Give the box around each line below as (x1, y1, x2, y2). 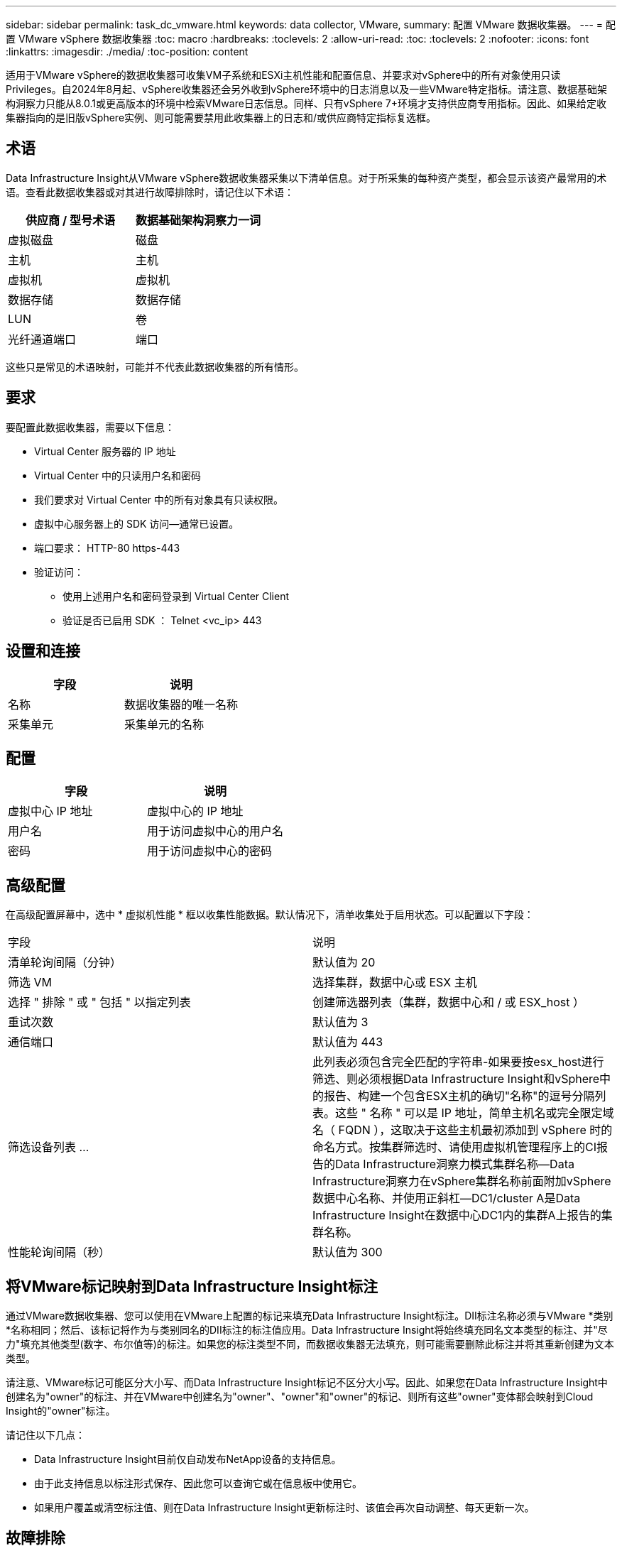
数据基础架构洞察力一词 (136, 212, 261, 227)
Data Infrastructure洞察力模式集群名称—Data (335, 1157, 574, 1172)
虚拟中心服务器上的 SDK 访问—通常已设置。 (34, 517, 239, 530)
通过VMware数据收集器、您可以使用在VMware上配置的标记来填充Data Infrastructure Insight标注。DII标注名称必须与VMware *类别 (6, 1310, 613, 1322)
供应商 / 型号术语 (26, 212, 115, 227)
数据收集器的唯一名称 (124, 697, 239, 712)
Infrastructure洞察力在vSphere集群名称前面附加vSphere (312, 1174, 611, 1189)
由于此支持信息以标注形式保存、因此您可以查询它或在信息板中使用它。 (34, 1477, 362, 1490)
